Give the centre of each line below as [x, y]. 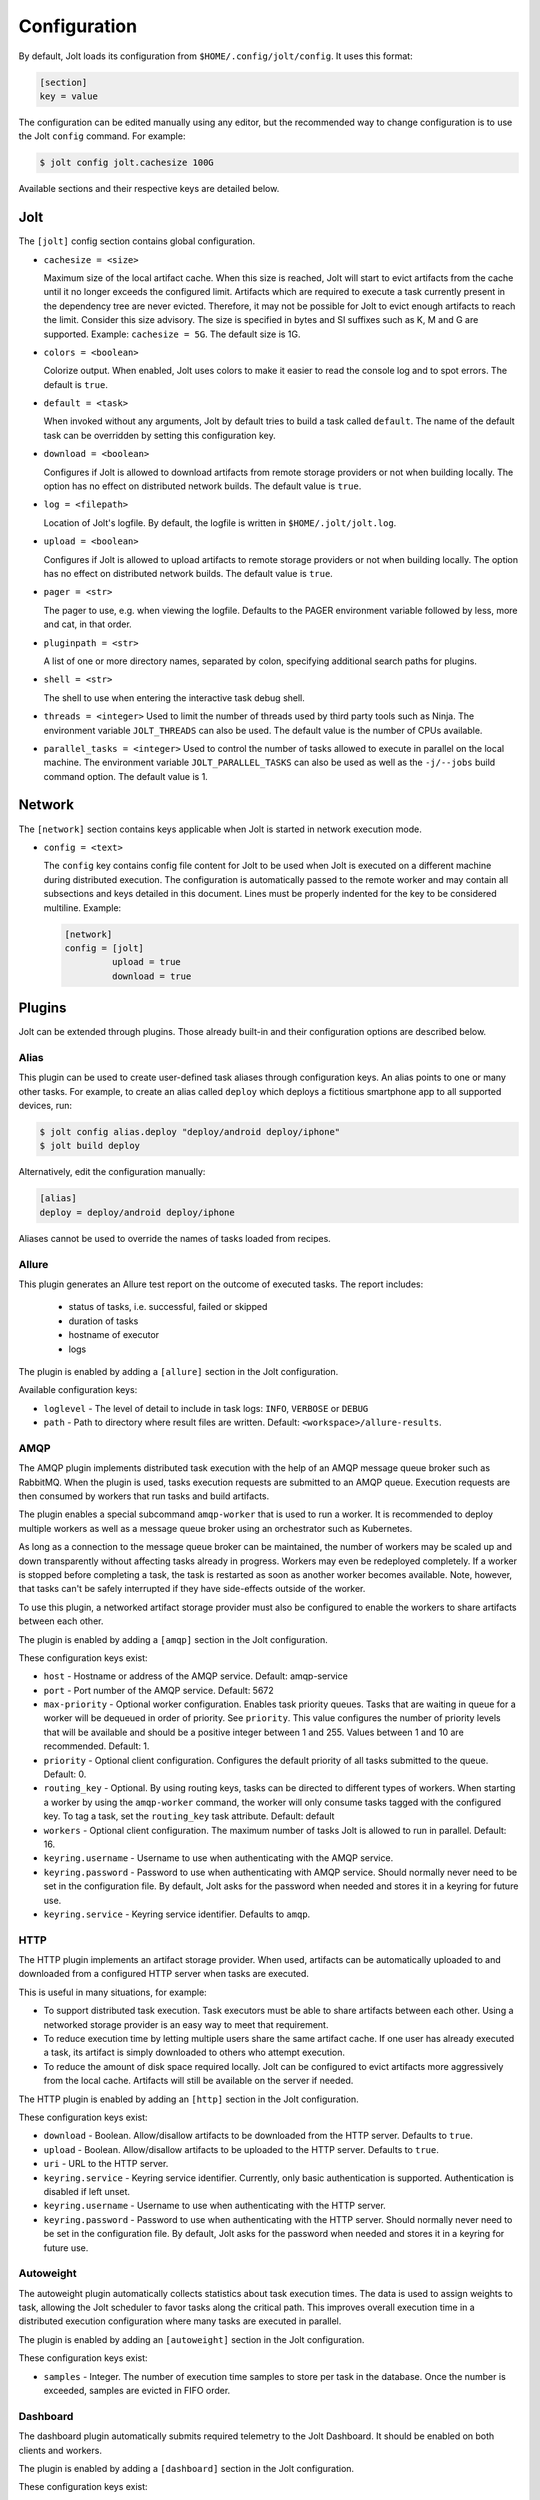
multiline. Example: [82, 907]
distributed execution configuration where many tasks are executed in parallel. [180, 2321]
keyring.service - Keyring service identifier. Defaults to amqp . [177, 1914]
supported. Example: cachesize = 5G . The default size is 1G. [172, 334]
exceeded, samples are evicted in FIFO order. [137, 2390]
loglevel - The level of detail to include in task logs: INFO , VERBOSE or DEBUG [206, 1408]
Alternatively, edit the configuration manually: [112, 1172]
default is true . [76, 384]
